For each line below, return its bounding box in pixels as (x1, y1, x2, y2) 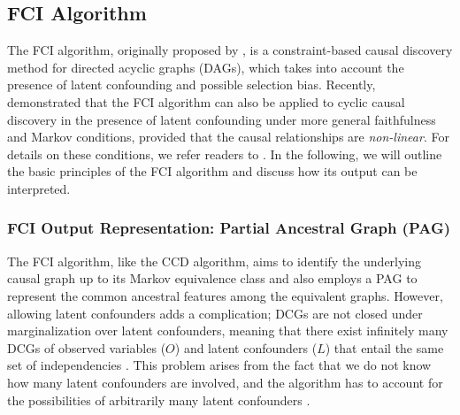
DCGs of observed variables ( (7, 338, 166, 357)
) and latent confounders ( (174, 338, 318, 357)
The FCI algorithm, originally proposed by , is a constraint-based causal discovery (7, 41, 453, 59)
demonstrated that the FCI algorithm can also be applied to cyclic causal (7, 92, 405, 111)
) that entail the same (325, 338, 444, 357)
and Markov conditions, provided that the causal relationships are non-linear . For (7, 127, 449, 146)
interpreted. (7, 179, 71, 197)
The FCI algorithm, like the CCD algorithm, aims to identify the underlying (7, 251, 422, 270)
